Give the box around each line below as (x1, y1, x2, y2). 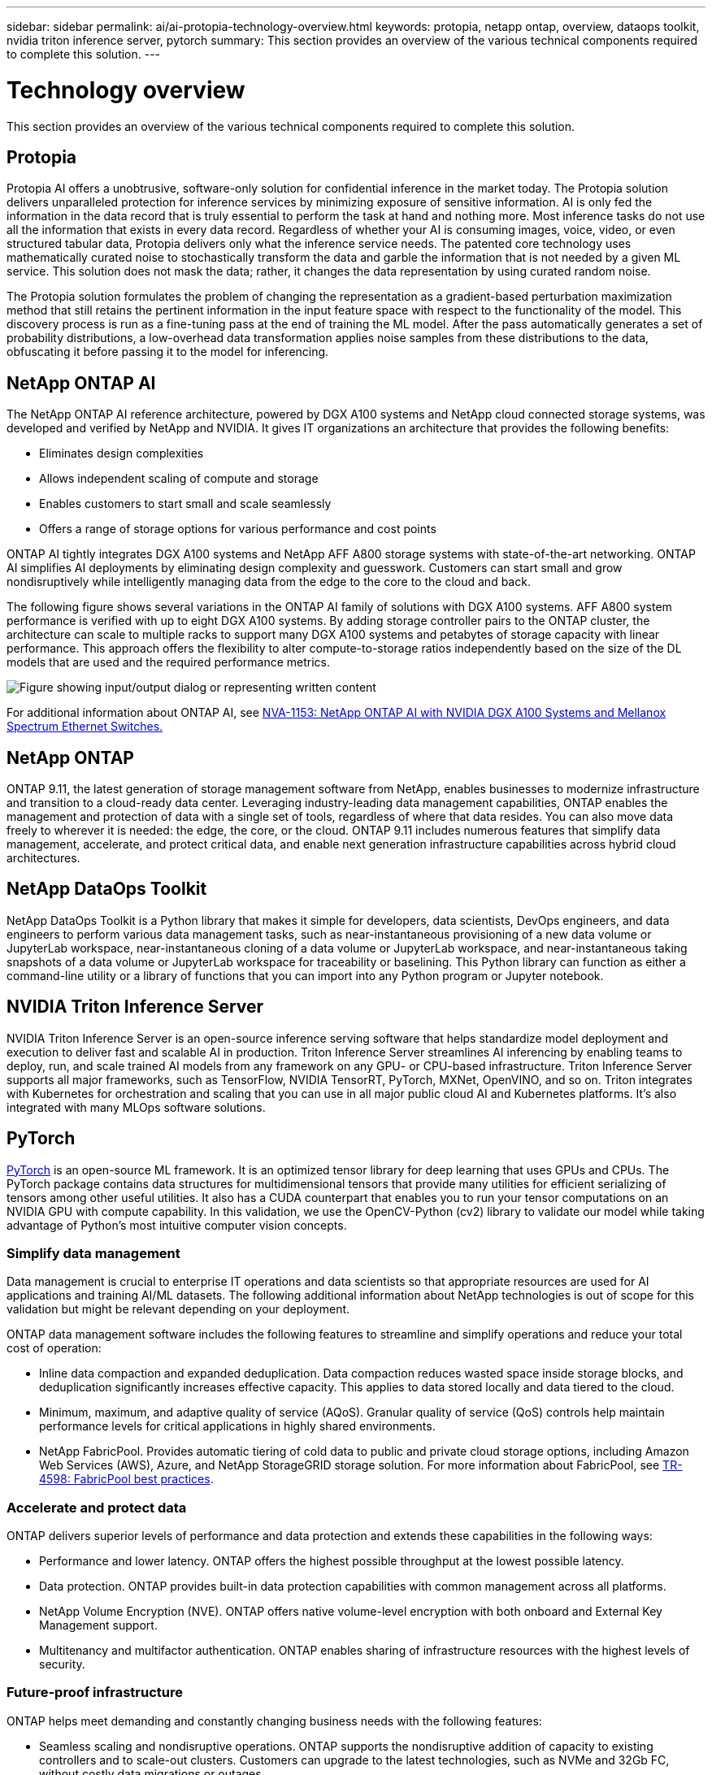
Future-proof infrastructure (7, 1684, 183, 1701)
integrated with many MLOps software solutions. (7, 1100, 266, 1114)
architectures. (7, 851, 80, 866)
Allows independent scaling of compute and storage (39, 471, 319, 486)
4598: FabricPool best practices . (39, 1472, 214, 1486)
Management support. (39, 1618, 158, 1633)
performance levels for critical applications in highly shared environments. (39, 1419, 436, 1434)
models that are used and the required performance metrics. (7, 655, 331, 670)
